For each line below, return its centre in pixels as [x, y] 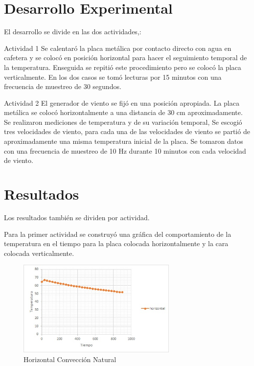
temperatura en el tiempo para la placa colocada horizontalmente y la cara [116, 243]
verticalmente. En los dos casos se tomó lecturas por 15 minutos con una [113, 77]
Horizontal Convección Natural [70, 359]
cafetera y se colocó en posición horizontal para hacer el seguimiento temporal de [126, 57]
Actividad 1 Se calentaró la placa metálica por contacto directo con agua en [118, 48]
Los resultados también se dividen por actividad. [77, 217]
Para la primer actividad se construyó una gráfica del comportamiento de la [118, 234]
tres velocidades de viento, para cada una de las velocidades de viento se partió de [127, 131]
